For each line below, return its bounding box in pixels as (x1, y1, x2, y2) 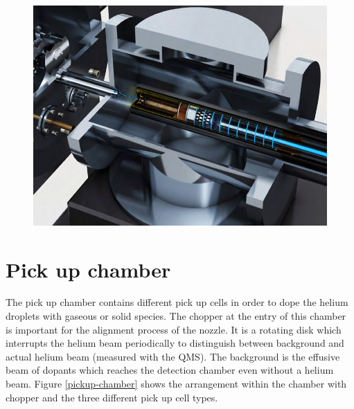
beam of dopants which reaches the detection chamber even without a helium (6, 363, 334, 377)
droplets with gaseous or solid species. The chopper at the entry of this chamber (6, 309, 346, 323)
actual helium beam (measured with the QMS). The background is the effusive (6, 349, 340, 363)
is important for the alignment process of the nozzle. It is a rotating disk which (6, 322, 342, 336)
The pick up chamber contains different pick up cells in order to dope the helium (6, 295, 348, 309)
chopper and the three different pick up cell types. (6, 390, 218, 404)
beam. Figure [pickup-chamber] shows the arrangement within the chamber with (6, 376, 347, 391)
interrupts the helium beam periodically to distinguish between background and (6, 336, 344, 350)
